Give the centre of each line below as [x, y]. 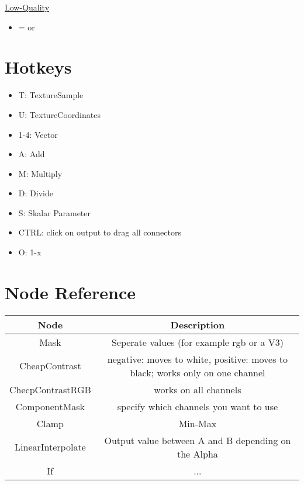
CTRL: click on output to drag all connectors [100, 232]
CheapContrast [50, 366]
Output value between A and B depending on [198, 440]
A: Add [32, 154]
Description [198, 324]
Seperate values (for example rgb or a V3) [197, 342]
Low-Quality [27, 7]
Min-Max [198, 423]
